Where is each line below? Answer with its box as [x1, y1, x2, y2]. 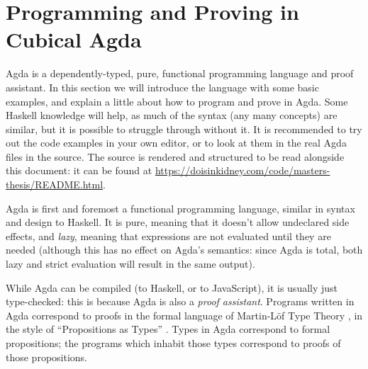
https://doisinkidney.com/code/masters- [155, 163, 330, 178]
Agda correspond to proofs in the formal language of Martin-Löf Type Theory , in [6, 307, 363, 322]
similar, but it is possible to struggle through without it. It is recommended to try [6, 121, 362, 136]
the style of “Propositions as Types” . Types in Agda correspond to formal [6, 322, 330, 336]
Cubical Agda [6, 25, 142, 54]
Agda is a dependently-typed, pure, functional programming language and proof [6, 66, 354, 81]
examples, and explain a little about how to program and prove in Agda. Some [6, 93, 348, 108]
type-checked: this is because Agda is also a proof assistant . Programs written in [6, 294, 355, 309]
